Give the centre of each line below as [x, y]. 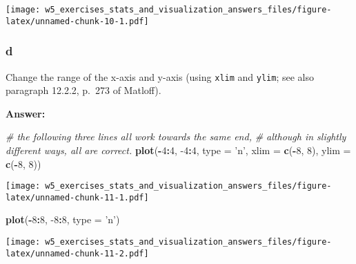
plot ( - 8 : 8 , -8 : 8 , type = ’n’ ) [63, 219]
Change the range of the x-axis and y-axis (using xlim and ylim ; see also [160, 76]
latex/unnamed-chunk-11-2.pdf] [77, 253]
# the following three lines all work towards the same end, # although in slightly [176, 136]
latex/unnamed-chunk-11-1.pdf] [77, 197]
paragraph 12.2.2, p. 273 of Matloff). [83, 90]
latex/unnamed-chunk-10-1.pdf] [77, 21]
